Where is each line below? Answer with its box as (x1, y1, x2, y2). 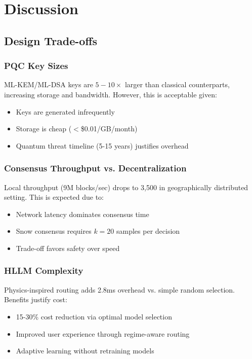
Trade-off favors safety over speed (16, 242, 120, 253)
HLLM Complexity (4, 264, 83, 277)
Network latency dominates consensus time (16, 208, 149, 219)
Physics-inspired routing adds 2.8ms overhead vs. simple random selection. (4, 284, 235, 295)
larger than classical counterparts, (124, 79, 230, 90)
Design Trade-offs (4, 32, 98, 48)
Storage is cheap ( (16, 123, 72, 134)
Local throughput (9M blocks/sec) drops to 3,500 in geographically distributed (4, 182, 248, 192)
